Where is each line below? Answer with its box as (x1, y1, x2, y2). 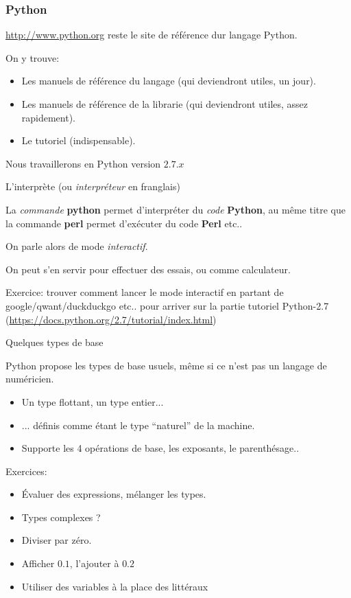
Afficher (21, 556, 55, 571)
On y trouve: (5, 50, 60, 65)
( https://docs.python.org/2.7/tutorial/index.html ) (5, 312, 217, 326)
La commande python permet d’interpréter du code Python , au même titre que (5, 202, 346, 216)
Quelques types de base (5, 335, 104, 349)
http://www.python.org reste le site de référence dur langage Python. (5, 27, 298, 42)
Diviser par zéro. (21, 533, 92, 547)
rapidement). (21, 110, 76, 124)
